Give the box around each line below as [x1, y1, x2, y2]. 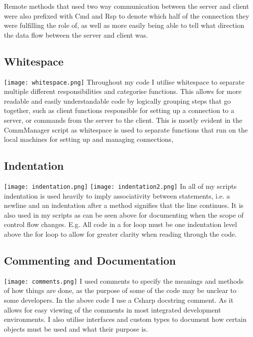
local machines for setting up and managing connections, [4, 134, 173, 144]
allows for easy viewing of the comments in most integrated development [4, 304, 221, 315]
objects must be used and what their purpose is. [4, 323, 148, 334]
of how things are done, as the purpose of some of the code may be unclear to [4, 285, 236, 295]
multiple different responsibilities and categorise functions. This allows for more [4, 86, 242, 96]
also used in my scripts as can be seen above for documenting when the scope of [4, 209, 244, 220]
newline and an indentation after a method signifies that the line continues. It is [4, 200, 244, 210]
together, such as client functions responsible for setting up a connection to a [4, 105, 234, 115]
